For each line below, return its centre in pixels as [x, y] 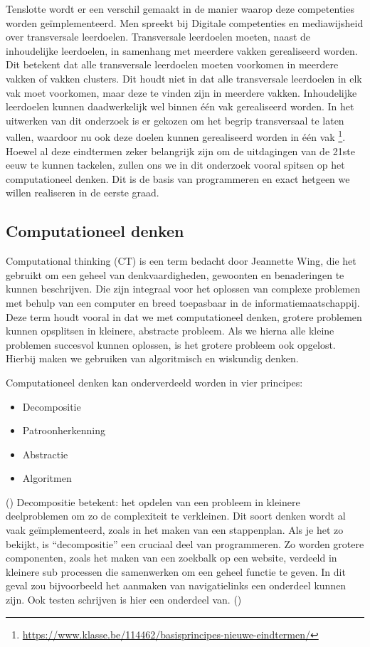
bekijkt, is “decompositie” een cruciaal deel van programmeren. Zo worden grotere [185, 543]
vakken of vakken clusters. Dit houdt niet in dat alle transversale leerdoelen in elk [184, 78]
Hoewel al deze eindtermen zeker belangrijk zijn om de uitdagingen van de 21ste [180, 151]
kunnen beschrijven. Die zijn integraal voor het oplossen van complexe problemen [183, 289]
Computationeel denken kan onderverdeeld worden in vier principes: [154, 382]
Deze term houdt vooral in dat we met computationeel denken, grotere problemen [184, 316]
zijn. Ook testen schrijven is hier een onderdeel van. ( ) [124, 600]
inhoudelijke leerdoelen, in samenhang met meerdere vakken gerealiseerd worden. [182, 50]
